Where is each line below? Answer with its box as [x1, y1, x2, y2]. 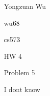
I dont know [4, 84, 40, 94]
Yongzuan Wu [4, 1, 46, 11]
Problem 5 [4, 67, 35, 78]
